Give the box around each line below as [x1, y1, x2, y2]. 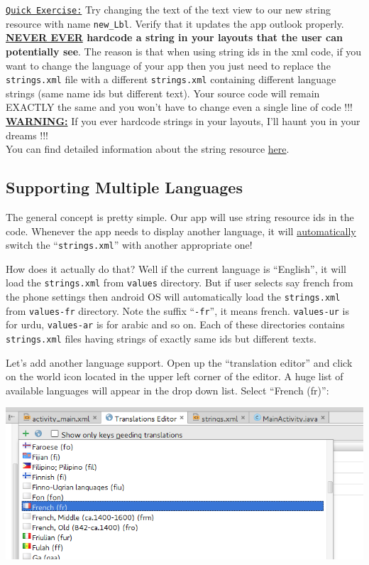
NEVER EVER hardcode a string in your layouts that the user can [6, 30, 343, 45]
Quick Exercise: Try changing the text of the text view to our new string [6, 2, 331, 16]
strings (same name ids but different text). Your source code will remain [6, 85, 320, 100]
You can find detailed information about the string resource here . [6, 141, 290, 156]
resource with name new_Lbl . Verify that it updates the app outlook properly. [6, 16, 344, 31]
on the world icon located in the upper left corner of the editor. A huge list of [6, 369, 343, 384]
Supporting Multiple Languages [6, 176, 243, 198]
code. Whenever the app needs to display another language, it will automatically [6, 223, 356, 238]
